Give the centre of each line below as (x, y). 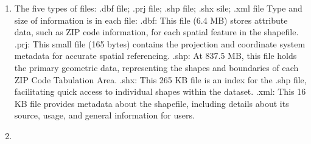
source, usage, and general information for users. (104, 115)
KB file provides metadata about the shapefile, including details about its (152, 103)
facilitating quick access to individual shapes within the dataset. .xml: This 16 (160, 91)
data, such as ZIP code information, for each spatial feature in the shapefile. (156, 32)
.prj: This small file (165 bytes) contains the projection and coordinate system (160, 43)
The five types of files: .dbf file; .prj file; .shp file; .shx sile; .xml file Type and (158, 8)
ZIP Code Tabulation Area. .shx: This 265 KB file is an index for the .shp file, (160, 79)
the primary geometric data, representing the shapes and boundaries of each (156, 67)
